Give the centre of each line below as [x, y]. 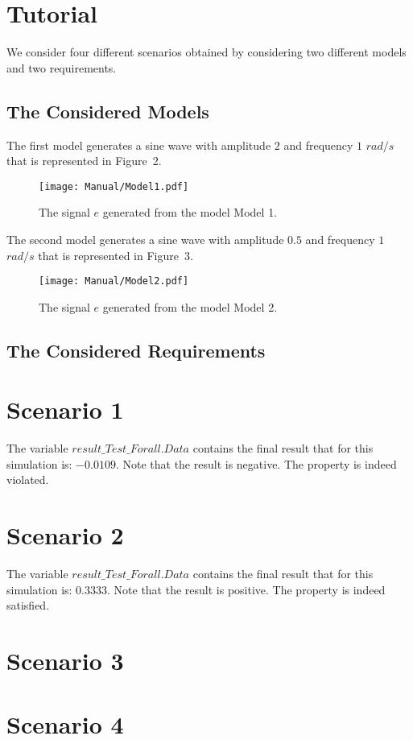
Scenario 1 [65, 409]
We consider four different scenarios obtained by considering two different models [206, 52]
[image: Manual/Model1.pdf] [114, 186]
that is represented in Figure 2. [84, 161]
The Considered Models [108, 111]
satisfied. [28, 605]
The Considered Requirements [136, 350]
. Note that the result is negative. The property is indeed [256, 463]
